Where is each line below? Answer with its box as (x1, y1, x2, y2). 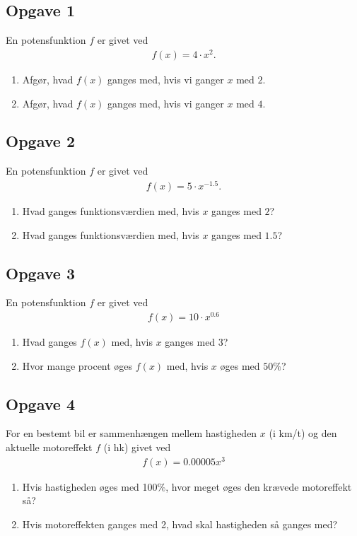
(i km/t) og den (269, 426, 337, 441)
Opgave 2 (6, 130, 75, 152)
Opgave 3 (6, 262, 75, 284)
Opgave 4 (6, 392, 75, 414)
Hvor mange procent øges (22, 358, 133, 373)
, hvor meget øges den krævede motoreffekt (165, 479, 352, 494)
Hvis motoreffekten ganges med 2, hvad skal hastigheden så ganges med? (22, 516, 338, 531)
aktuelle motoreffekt (6, 440, 93, 455)
